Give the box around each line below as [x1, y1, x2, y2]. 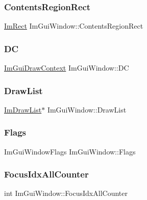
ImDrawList [4, 104, 42, 115]
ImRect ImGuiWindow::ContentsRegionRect [4, 20, 143, 31]
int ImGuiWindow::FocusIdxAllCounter [4, 188, 128, 198]
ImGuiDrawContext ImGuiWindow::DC [4, 62, 129, 73]
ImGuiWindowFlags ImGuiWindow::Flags [4, 146, 136, 157]
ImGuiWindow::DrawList [47, 104, 127, 115]
